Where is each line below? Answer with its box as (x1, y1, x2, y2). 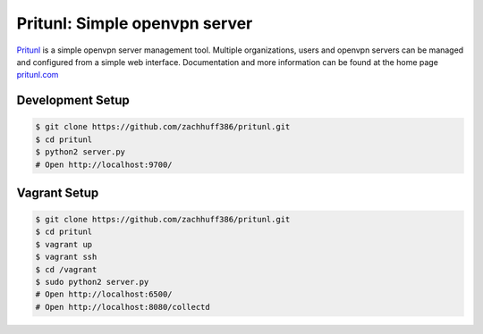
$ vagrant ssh (35, 252, 97, 263)
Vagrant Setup (16, 185, 99, 200)
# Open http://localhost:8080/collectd (35, 302, 210, 312)
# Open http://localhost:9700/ (35, 159, 174, 170)
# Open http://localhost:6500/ (35, 289, 174, 299)
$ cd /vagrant (35, 264, 97, 274)
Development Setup (16, 93, 130, 108)
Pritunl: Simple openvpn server (16, 13, 253, 33)
